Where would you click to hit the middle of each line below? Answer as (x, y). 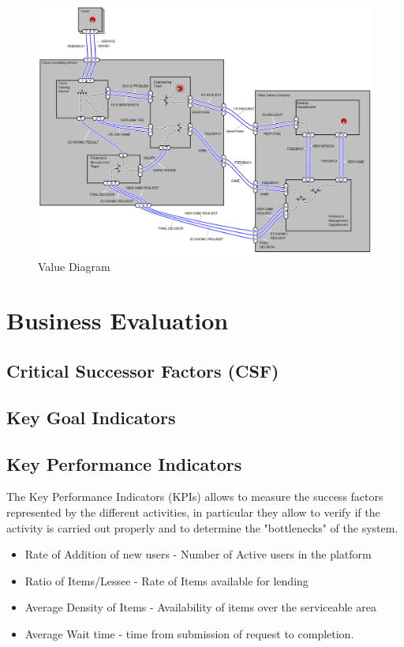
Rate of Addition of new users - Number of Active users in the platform (198, 554)
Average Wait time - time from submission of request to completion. (189, 633)
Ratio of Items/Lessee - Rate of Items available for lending (166, 580)
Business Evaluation (118, 320)
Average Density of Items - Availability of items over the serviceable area (200, 607)
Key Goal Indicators (91, 417)
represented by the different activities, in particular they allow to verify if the (193, 512)
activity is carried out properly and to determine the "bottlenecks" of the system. (202, 527)
